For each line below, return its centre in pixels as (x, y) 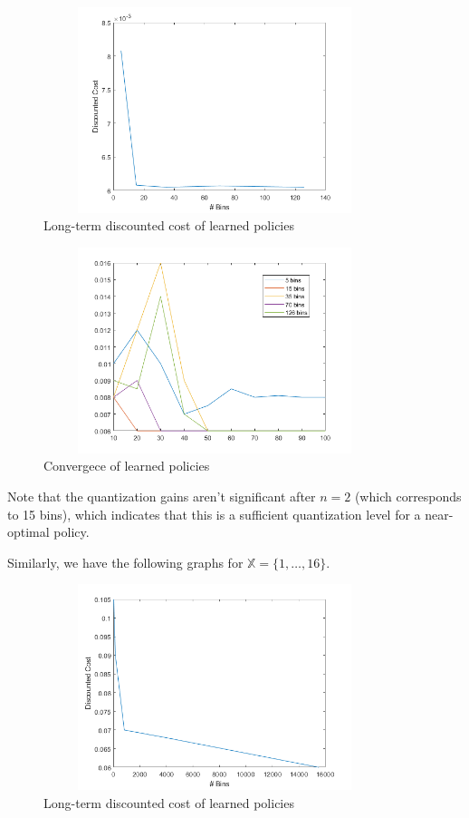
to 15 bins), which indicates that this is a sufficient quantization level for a (214, 514)
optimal (29, 532)
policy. (72, 532)
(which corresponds (408, 496)
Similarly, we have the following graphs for (125, 562)
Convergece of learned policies (127, 466)
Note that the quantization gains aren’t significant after (162, 496)
